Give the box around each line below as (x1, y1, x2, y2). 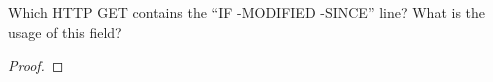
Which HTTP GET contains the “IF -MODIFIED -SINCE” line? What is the (8, 2, 486, 22)
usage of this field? (8, 21, 122, 42)
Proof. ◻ (8, 55, 64, 76)
